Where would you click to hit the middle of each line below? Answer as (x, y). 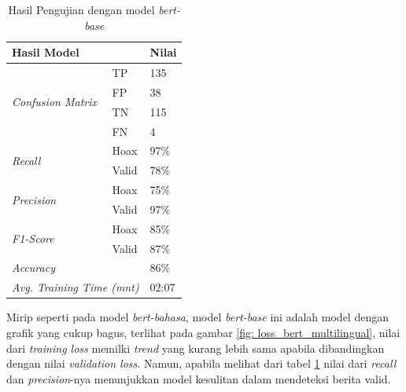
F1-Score (33, 238)
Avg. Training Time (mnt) (76, 287)
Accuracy (33, 267)
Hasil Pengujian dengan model (81, 9)
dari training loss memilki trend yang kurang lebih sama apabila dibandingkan (196, 348)
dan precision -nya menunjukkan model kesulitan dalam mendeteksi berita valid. (199, 378)
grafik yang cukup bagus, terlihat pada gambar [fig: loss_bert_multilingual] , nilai (203, 332)
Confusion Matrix (54, 102)
